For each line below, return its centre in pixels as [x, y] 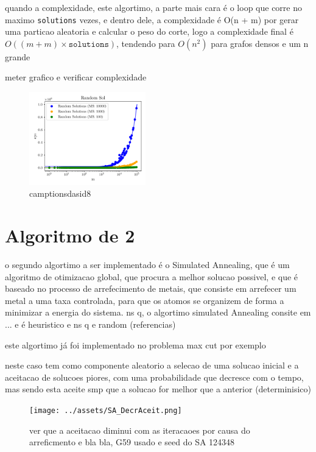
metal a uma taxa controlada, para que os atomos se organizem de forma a [145, 300]
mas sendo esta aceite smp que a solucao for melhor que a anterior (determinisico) [158, 389]
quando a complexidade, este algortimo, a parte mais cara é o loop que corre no [153, 7]
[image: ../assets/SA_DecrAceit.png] [106, 410]
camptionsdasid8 [60, 193]
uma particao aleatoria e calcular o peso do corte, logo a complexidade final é [149, 31]
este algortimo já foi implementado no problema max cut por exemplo [135, 344]
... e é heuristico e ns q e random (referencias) [90, 324]
